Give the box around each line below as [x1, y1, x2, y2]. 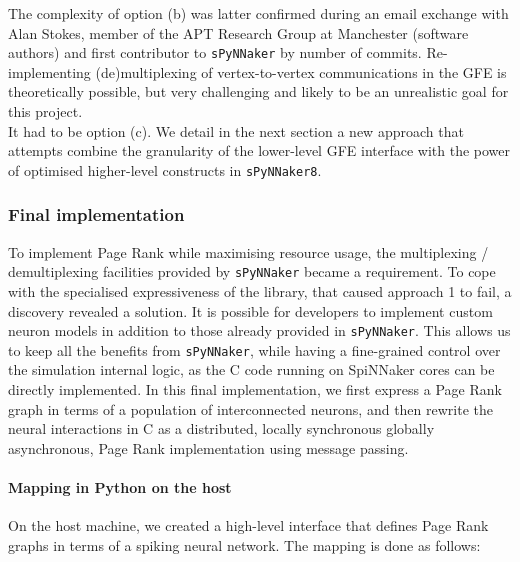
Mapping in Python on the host [8, 477, 232, 497]
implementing [8, 61, 91, 82]
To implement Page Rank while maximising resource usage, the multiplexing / [8, 241, 489, 262]
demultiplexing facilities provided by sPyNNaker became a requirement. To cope [8, 261, 496, 282]
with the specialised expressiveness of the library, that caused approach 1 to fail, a [8, 280, 512, 301]
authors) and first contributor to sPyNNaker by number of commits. [8, 42, 422, 63]
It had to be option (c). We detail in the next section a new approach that [8, 120, 464, 141]
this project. [8, 101, 83, 122]
